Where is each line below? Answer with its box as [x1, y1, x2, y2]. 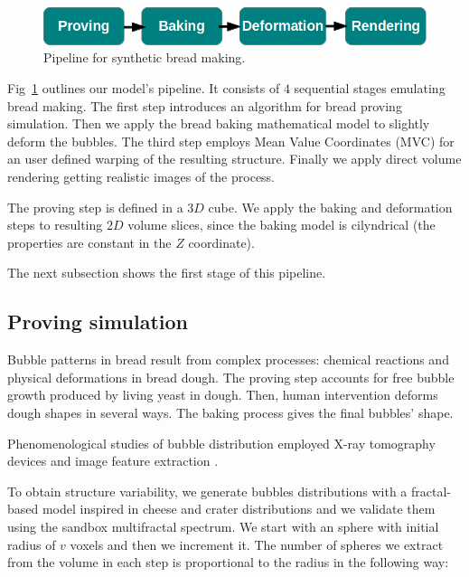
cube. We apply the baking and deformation [208, 197, 453, 216]
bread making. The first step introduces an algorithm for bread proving [7, 96, 402, 115]
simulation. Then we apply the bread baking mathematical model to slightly [7, 114, 430, 133]
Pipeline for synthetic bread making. [43, 48, 246, 67]
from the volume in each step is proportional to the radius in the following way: [7, 553, 449, 572]
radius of [7, 534, 56, 553]
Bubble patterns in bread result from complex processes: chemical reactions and [7, 350, 449, 369]
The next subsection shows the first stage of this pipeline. [7, 263, 326, 282]
